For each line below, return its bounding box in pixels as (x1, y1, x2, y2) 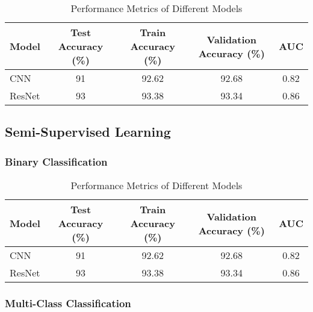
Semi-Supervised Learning (5, 122, 171, 141)
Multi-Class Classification (5, 295, 131, 310)
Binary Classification (5, 154, 108, 169)
